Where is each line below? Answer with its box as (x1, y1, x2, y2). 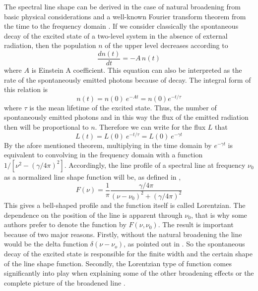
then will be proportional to (4, 122, 89, 132)
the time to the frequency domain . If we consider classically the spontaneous (4, 21, 239, 31)
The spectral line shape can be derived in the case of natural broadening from (4, 1, 241, 11)
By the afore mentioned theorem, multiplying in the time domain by (4, 140, 212, 150)
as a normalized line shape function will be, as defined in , (4, 171, 181, 182)
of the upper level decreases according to (105, 40, 228, 50)
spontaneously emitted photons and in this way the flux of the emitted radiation (4, 112, 249, 122)
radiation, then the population (4, 40, 96, 50)
